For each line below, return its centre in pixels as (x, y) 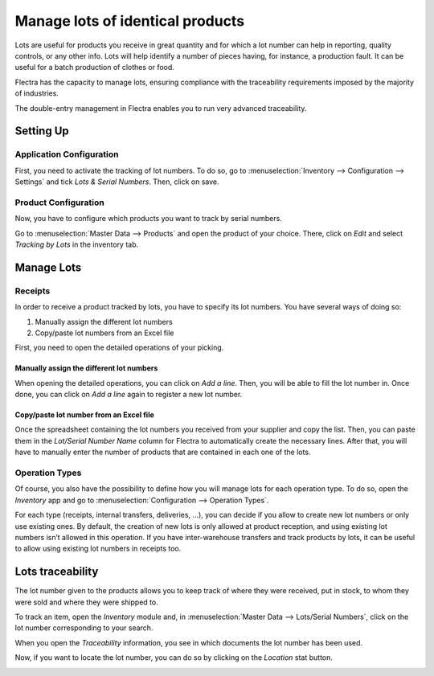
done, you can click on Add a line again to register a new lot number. (129, 395)
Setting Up (42, 131)
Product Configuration (59, 203)
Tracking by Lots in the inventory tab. (77, 244)
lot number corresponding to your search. (84, 628)
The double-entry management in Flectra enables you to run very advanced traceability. (161, 108)
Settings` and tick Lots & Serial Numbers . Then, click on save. (117, 182)
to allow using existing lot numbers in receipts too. (98, 549)
